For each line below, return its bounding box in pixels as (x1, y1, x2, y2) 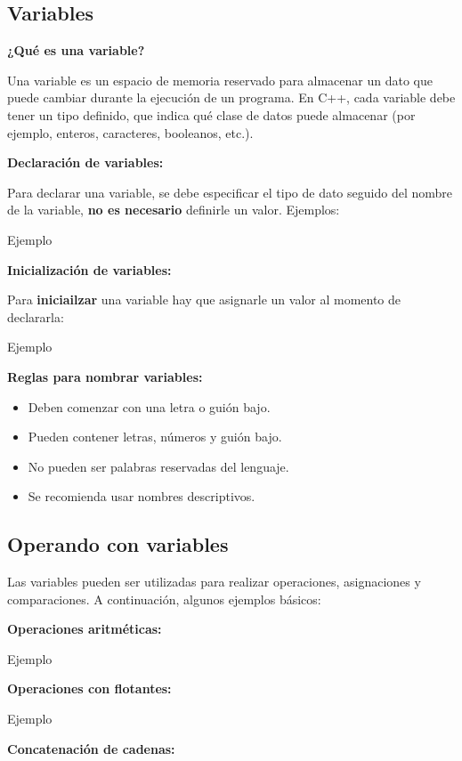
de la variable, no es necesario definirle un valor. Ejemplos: (7, 200, 340, 219)
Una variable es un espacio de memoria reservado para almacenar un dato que (7, 70, 433, 89)
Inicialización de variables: (7, 260, 172, 279)
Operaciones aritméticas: (7, 619, 162, 638)
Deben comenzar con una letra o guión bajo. (28, 397, 271, 416)
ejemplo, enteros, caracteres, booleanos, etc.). (7, 123, 254, 142)
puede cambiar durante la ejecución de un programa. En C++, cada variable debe (7, 88, 456, 107)
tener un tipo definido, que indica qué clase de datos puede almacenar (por (7, 105, 416, 124)
